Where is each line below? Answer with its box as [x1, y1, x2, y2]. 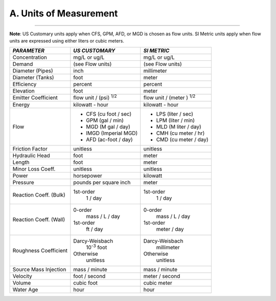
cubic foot [73, 279, 98, 286]
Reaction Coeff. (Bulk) [12, 191, 66, 198]
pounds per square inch [73, 179, 131, 186]
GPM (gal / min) [86, 117, 124, 124]
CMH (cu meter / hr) [156, 130, 205, 137]
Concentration [12, 54, 47, 61]
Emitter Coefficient [12, 94, 58, 101]
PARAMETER [12, 47, 44, 54]
